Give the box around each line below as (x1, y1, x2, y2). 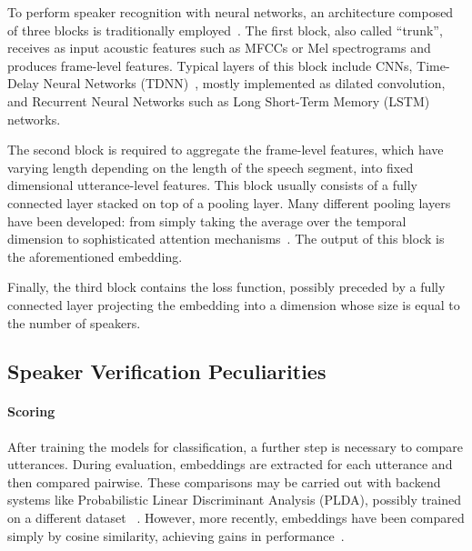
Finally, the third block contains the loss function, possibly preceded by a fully (7, 277, 446, 296)
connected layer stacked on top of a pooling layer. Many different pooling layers (7, 193, 451, 212)
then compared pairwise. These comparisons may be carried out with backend (7, 472, 441, 491)
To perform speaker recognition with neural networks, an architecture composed (7, 3, 454, 21)
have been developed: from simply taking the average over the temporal (7, 211, 407, 230)
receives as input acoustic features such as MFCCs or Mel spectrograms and (7, 38, 431, 57)
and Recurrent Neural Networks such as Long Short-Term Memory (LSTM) (7, 91, 430, 110)
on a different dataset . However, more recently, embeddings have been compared (7, 508, 465, 527)
